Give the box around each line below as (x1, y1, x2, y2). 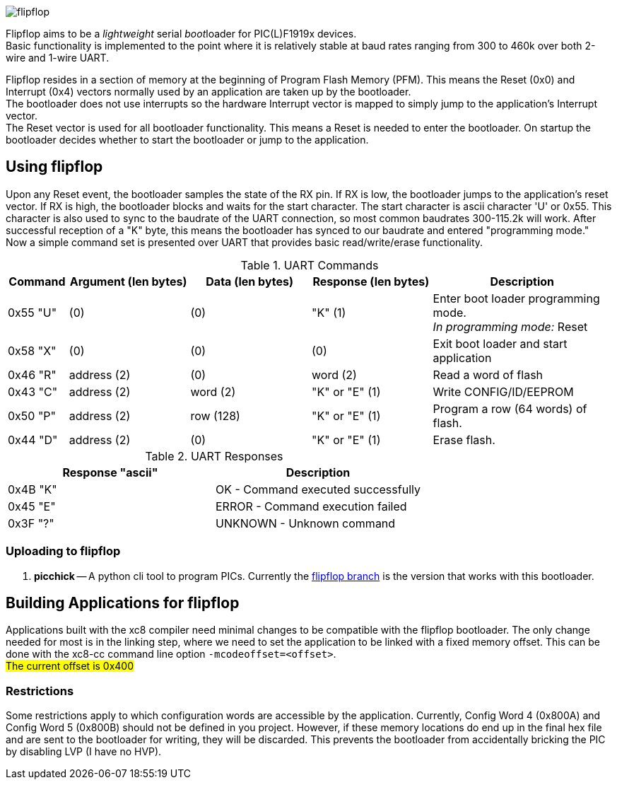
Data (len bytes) (206, 274, 294, 289)
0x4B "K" (8, 482, 57, 496)
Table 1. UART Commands (240, 257, 379, 272)
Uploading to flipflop (6, 544, 121, 559)
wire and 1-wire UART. (6, 52, 110, 64)
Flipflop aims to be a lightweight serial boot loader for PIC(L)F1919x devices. (6, 28, 357, 40)
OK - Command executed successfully (215, 482, 421, 496)
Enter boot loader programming (433, 291, 600, 306)
